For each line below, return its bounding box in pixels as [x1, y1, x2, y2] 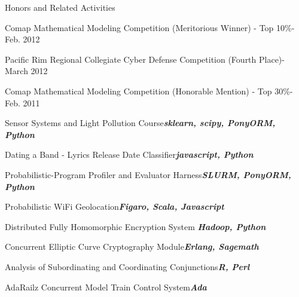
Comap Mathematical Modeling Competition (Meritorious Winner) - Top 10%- [5, 21, 295, 33]
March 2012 [5, 65, 48, 77]
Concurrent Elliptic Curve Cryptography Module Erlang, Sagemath [5, 240, 259, 253]
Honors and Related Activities [5, 1, 115, 13]
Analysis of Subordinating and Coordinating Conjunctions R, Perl [5, 260, 250, 272]
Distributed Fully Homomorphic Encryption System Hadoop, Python [5, 220, 266, 232]
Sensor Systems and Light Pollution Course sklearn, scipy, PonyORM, [5, 117, 276, 129]
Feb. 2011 [5, 96, 40, 109]
